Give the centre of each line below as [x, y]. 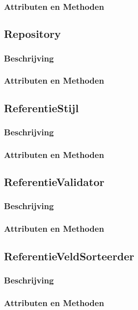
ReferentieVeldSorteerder [69, 256]
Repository [32, 34]
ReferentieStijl [41, 108]
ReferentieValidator [54, 182]
